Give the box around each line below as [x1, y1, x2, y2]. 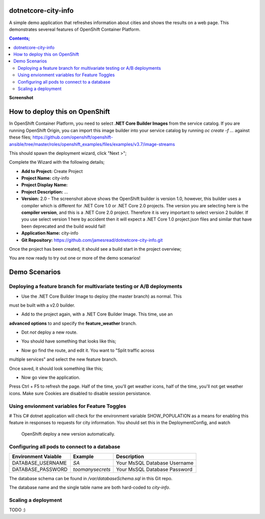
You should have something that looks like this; [21, 338, 116, 344]
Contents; [9, 35, 30, 41]
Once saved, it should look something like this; [9, 365, 103, 371]
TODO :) [9, 507, 26, 513]
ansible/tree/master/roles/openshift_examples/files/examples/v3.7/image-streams [9, 141, 175, 147]
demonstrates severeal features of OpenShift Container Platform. [9, 26, 141, 32]
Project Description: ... [21, 189, 68, 195]
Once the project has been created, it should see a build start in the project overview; [9, 246, 182, 252]
